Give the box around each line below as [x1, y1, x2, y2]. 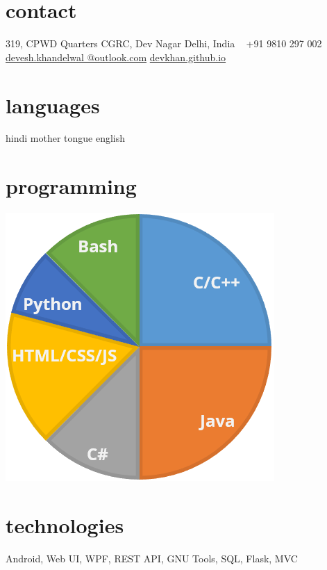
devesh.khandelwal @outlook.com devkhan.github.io [6, 49, 226, 64]
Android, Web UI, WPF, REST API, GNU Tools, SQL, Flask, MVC [6, 551, 298, 565]
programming [6, 172, 137, 200]
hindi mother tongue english [6, 131, 126, 145]
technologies [6, 510, 124, 539]
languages [6, 90, 100, 119]
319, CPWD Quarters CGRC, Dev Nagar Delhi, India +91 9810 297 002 [6, 36, 322, 51]
